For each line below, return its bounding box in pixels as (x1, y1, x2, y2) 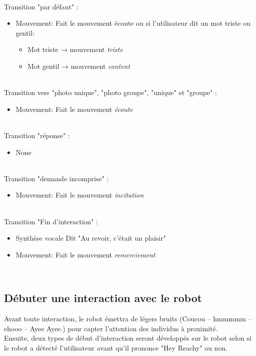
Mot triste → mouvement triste (27, 44, 123, 54)
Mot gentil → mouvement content (27, 60, 130, 71)
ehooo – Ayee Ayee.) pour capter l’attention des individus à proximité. (4, 323, 218, 333)
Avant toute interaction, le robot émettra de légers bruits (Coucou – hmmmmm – (4, 313, 252, 324)
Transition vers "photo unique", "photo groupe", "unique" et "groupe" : (4, 87, 217, 98)
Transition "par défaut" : (4, 1, 78, 11)
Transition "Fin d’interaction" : (4, 216, 98, 226)
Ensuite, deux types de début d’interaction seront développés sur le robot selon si (4, 333, 252, 343)
